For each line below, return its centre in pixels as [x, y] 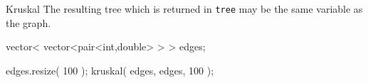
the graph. [28, 22]
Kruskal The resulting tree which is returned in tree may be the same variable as [184, 9]
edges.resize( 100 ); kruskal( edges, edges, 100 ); [110, 70]
